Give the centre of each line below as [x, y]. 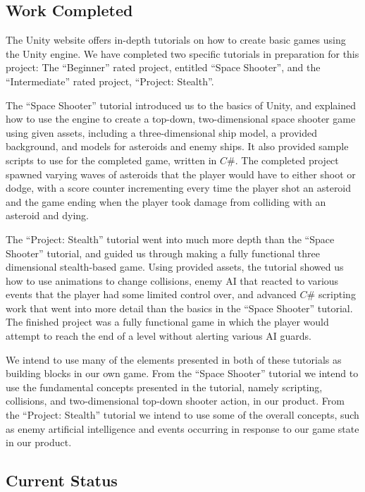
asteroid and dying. [47, 215]
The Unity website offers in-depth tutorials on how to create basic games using [176, 40]
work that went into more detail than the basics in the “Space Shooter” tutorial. [179, 308]
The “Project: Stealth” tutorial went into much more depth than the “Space [170, 239]
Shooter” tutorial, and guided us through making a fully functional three [163, 253]
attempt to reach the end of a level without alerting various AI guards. [159, 336]
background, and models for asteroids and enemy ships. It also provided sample [177, 146]
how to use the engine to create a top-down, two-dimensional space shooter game [181, 119]
